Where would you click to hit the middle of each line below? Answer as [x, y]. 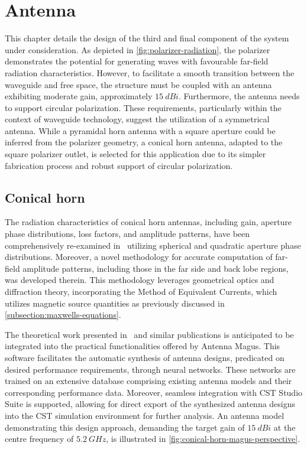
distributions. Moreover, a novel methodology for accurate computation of [139, 257]
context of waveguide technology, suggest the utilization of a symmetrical [137, 119]
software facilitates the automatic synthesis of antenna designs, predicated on [145, 357]
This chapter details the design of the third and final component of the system [147, 38]
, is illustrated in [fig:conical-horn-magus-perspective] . [203, 439]
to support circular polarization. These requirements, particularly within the [143, 107]
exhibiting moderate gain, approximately [79, 96]
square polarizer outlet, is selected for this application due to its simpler [135, 154]
